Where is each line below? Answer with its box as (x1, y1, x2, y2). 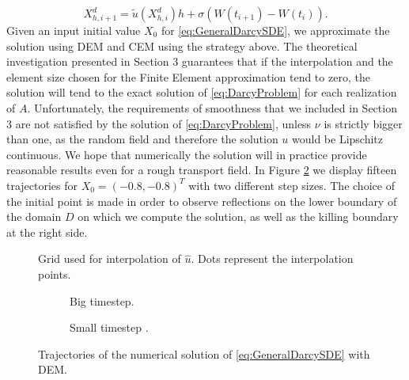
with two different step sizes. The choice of (188, 177, 395, 193)
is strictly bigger (324, 115, 403, 131)
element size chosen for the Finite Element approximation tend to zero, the (6, 68, 370, 85)
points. (38, 265, 71, 282)
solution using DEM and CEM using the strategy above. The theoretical (6, 37, 358, 54)
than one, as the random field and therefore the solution (6, 131, 278, 147)
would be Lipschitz (292, 131, 384, 147)
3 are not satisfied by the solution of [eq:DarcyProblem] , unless (6, 115, 312, 131)
